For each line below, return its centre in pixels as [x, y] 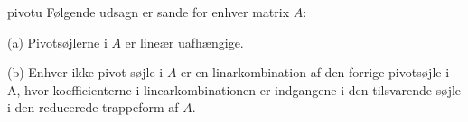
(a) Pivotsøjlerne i [57, 42]
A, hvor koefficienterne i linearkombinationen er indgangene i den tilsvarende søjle [234, 89]
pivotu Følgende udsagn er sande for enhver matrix [149, 12]
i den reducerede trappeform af [93, 107]
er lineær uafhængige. [184, 42]
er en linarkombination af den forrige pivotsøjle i [315, 72]
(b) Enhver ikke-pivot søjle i [85, 72]
